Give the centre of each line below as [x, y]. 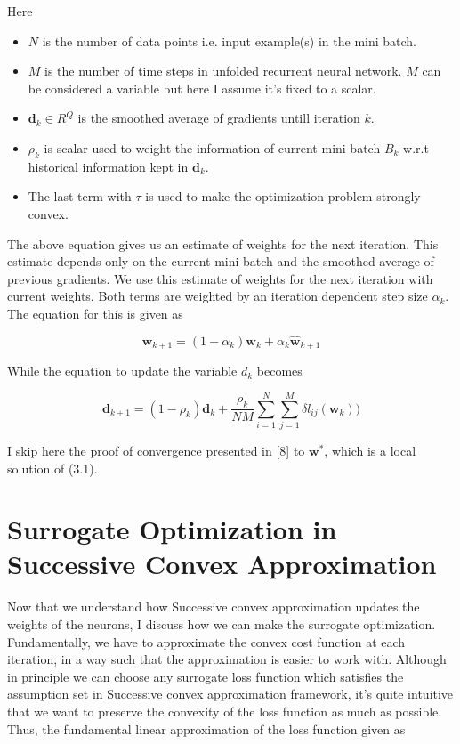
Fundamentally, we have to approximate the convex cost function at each [206, 641]
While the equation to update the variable [122, 371]
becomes [279, 371]
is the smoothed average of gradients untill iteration [219, 118]
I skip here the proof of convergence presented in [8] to [156, 450]
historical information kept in [108, 166]
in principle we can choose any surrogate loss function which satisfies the [206, 676]
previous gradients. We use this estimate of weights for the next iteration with [220, 278]
